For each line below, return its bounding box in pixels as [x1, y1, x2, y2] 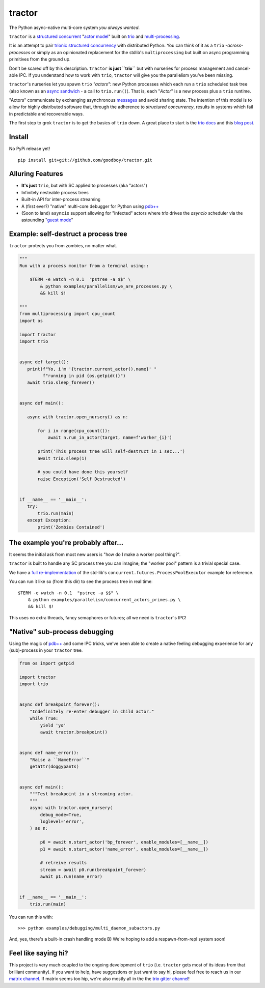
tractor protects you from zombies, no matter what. [9, 243, 117, 249]
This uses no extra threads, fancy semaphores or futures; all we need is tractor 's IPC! [9, 614, 186, 620]
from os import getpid [19, 661, 74, 666]
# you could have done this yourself [37, 469, 129, 475]
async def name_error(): [19, 750, 79, 756]
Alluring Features [9, 170, 63, 178]
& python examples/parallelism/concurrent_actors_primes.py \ [27, 597, 181, 602]
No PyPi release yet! [9, 145, 50, 152]
